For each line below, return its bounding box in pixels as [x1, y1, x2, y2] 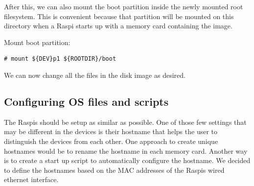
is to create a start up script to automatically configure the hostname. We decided [4, 155, 251, 165]
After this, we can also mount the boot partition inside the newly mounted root [4, 1, 243, 11]
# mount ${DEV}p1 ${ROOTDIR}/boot [4, 55, 116, 63]
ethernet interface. [4, 174, 59, 185]
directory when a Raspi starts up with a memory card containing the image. [4, 21, 232, 31]
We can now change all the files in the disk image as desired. [4, 70, 185, 80]
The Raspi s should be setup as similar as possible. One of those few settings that [4, 116, 247, 127]
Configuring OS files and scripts [4, 93, 169, 109]
